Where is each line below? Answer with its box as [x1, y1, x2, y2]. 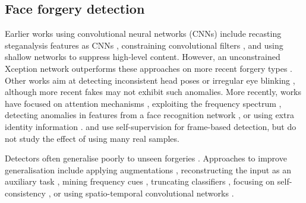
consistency [5, 186, 46, 199]
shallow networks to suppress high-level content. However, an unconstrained [5, 50, 280, 63]
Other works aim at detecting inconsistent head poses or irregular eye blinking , [5, 74, 295, 86]
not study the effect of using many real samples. [5, 132, 179, 144]
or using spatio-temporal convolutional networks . [53, 186, 234, 199]
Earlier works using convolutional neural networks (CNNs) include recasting [5, 27, 282, 40]
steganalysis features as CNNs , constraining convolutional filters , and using [5, 39, 283, 51]
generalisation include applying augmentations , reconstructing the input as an [5, 163, 291, 176]
